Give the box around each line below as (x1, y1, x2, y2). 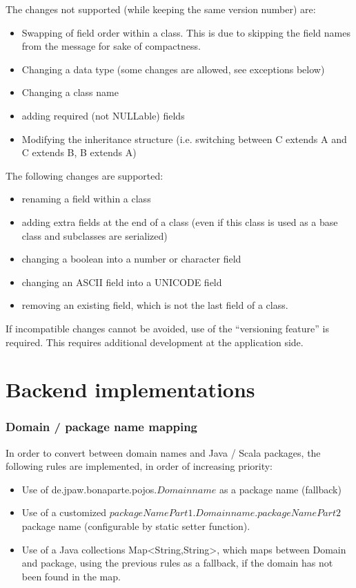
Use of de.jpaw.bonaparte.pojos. (21, 482, 157, 496)
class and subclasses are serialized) (21, 228, 168, 243)
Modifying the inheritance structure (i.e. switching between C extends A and (21, 131, 347, 146)
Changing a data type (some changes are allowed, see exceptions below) (21, 61, 325, 76)
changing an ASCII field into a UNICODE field (21, 274, 222, 289)
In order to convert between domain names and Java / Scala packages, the (6, 445, 321, 459)
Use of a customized (21, 505, 107, 520)
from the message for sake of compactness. (21, 39, 201, 53)
